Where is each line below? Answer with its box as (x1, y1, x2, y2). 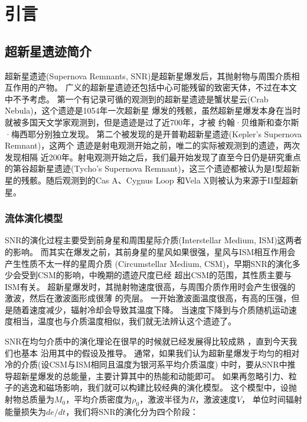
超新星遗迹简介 (5, 41, 92, 60)
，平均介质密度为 (66, 393, 132, 405)
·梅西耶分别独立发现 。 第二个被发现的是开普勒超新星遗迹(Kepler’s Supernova (5, 127, 302, 140)
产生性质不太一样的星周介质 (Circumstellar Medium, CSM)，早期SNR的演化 (5, 257, 292, 269)
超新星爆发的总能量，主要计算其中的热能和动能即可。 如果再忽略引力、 (12, 369, 289, 382)
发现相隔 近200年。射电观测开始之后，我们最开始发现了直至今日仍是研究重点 (5, 150, 301, 163)
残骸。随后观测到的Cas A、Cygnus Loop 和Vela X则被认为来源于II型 (21, 173, 282, 186)
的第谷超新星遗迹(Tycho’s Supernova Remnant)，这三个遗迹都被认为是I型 (5, 162, 283, 175)
